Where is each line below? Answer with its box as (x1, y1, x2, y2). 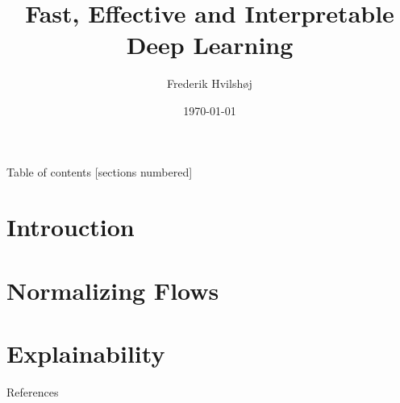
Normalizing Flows (6, 273, 219, 306)
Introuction (6, 210, 135, 243)
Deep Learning (126, 28, 294, 61)
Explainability (6, 337, 165, 370)
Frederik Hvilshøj (167, 75, 252, 92)
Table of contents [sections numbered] (6, 163, 193, 180)
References (6, 383, 59, 400)
